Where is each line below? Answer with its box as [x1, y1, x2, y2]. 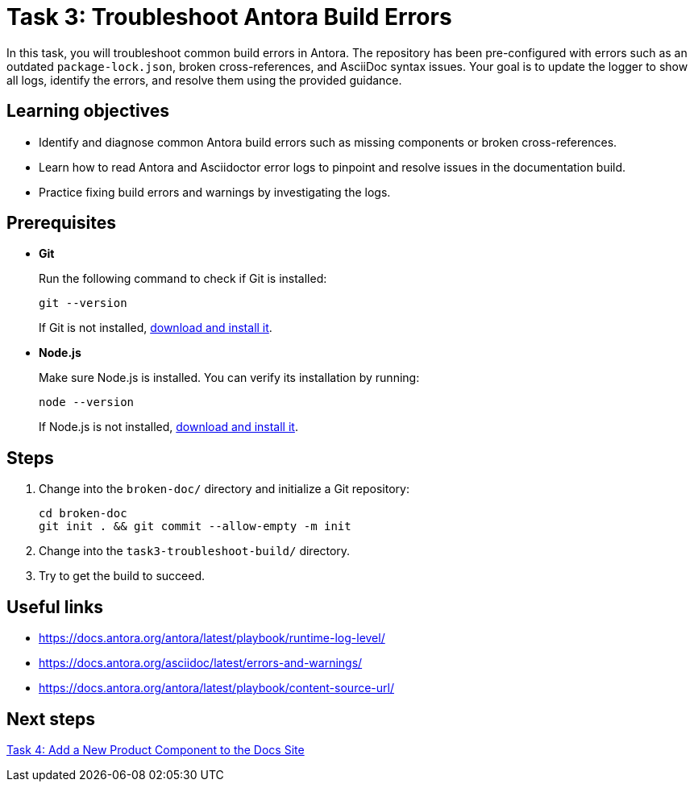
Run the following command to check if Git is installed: [39, 272, 327, 286]
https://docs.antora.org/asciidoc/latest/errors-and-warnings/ [39, 656, 363, 670]
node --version [39, 396, 135, 409]
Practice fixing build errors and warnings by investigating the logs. [39, 185, 391, 199]
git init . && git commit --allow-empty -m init [39, 520, 351, 533]
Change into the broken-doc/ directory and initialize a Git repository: [39, 482, 409, 496]
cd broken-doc [39, 507, 127, 520]
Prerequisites [6, 213, 116, 234]
